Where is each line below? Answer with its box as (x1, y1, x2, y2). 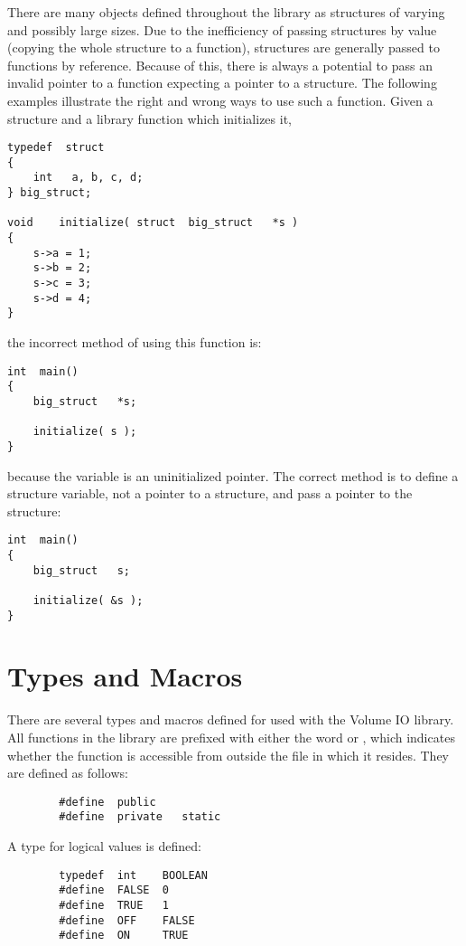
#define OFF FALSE (59, 913, 195, 927)
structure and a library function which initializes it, (7, 109, 292, 128)
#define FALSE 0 (59, 884, 169, 897)
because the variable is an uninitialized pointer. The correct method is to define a (7, 466, 459, 485)
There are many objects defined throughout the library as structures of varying (7, 3, 445, 21)
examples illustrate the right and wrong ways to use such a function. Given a (7, 90, 433, 109)
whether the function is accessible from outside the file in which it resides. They (7, 745, 449, 764)
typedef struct (7, 141, 105, 155)
